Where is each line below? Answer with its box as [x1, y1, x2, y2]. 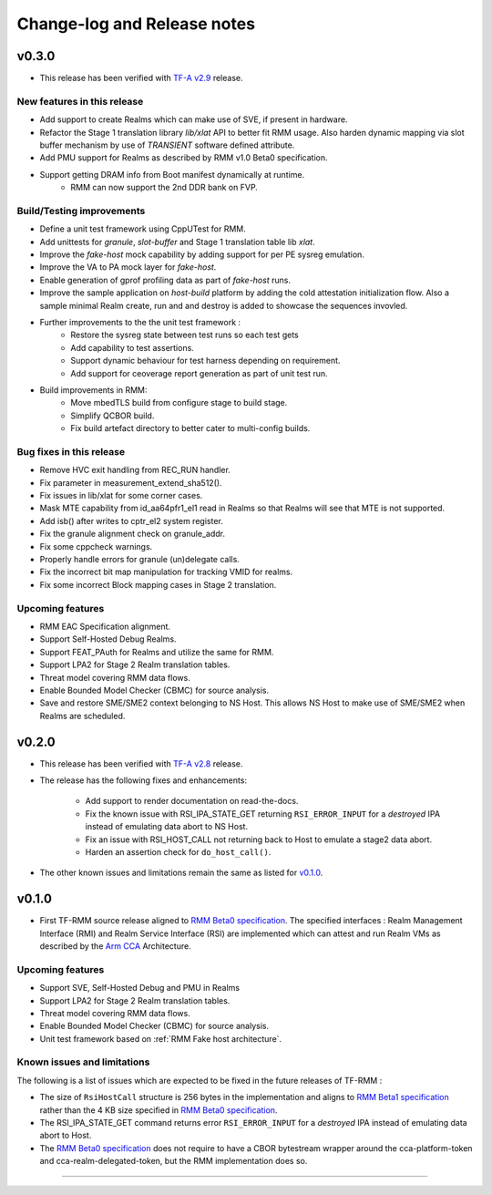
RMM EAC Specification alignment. [39, 621, 171, 632]
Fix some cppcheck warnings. [39, 541, 153, 551]
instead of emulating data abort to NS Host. [85, 821, 249, 832]
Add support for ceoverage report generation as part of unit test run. [70, 367, 328, 378]
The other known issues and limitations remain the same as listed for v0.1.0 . [39, 867, 323, 879]
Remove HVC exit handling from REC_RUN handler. [39, 465, 231, 476]
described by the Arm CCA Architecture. [39, 941, 191, 952]
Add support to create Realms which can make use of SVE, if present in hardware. [39, 114, 348, 125]
